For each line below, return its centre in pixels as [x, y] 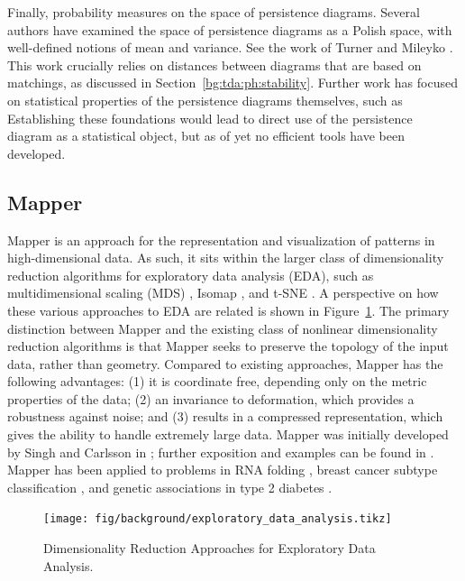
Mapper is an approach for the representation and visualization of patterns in [221, 240]
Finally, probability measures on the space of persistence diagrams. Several [214, 12]
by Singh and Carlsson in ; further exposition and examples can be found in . [221, 452]
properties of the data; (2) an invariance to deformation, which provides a [211, 398]
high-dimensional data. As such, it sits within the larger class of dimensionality [226, 258]
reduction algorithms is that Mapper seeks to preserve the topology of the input [228, 346]
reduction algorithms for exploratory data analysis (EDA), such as [191, 275]
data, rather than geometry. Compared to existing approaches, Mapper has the [225, 363]
